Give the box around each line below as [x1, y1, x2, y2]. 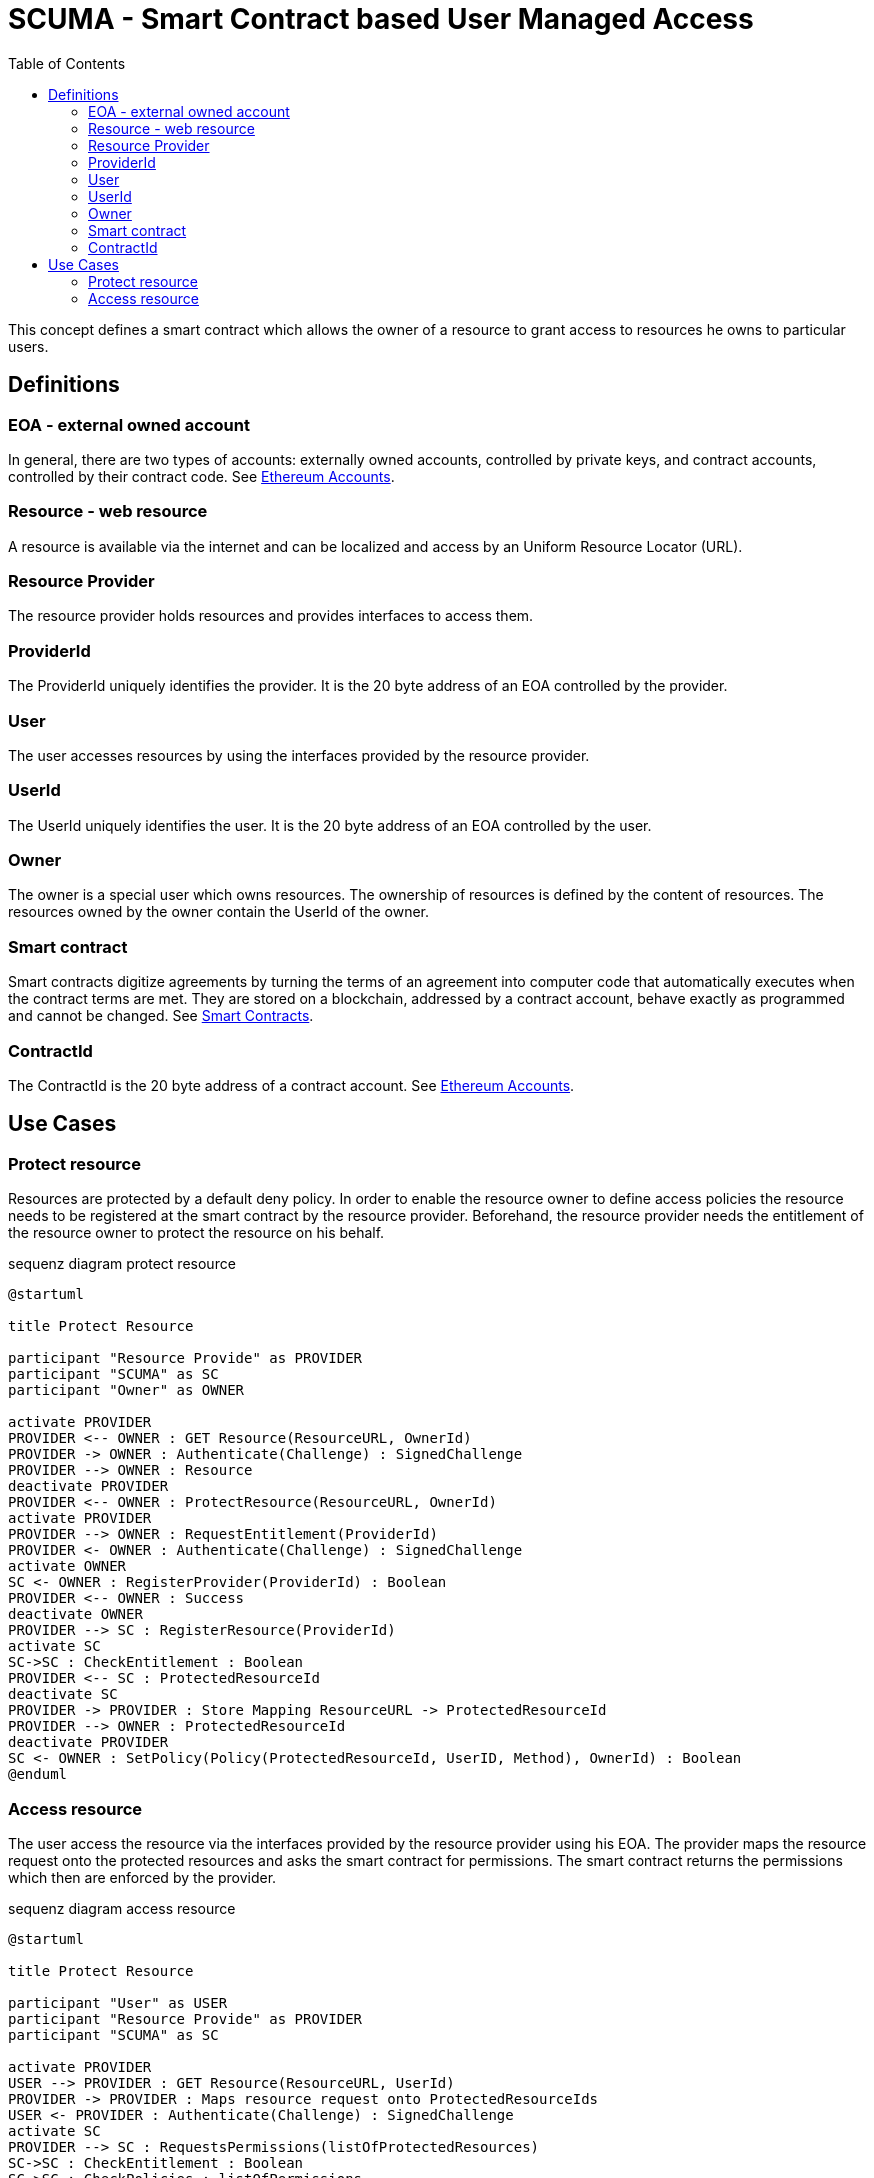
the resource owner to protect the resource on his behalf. [8, 1224, 385, 1242]
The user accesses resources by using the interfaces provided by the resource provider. [8, 746, 590, 764]
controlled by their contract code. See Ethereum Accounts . [8, 467, 395, 485]
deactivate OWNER [8, 1606, 143, 1623]
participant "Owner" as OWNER [8, 1382, 245, 1399]
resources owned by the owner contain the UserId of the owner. [8, 903, 430, 921]
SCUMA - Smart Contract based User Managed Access [8, 2, 754, 36]
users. [8, 337, 49, 355]
